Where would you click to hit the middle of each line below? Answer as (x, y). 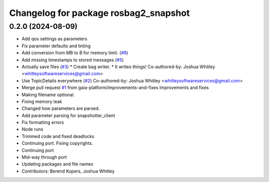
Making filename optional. (48, 94)
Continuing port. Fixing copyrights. (57, 143)
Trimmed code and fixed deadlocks (58, 136)
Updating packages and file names (58, 164)
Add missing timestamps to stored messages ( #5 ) (73, 60)
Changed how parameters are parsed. (61, 108)
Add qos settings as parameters (54, 39)
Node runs (32, 129)
